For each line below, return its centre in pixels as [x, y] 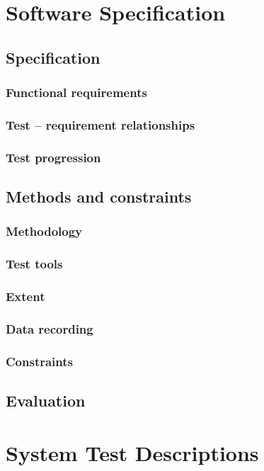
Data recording [50, 328]
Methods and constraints [99, 197]
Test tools [34, 264]
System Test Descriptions [132, 452]
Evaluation [46, 401]
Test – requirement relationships [101, 124]
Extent [25, 296]
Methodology [44, 231]
